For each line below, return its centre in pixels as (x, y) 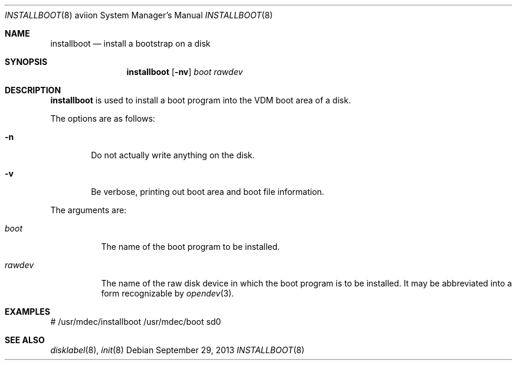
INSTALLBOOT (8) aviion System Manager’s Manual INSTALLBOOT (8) (139, 15)
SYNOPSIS (26, 62)
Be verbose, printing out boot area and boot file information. (208, 192)
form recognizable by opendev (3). (168, 293)
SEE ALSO (25, 340)
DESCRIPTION (33, 90)
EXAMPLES (27, 312)
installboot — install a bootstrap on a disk (130, 43)
